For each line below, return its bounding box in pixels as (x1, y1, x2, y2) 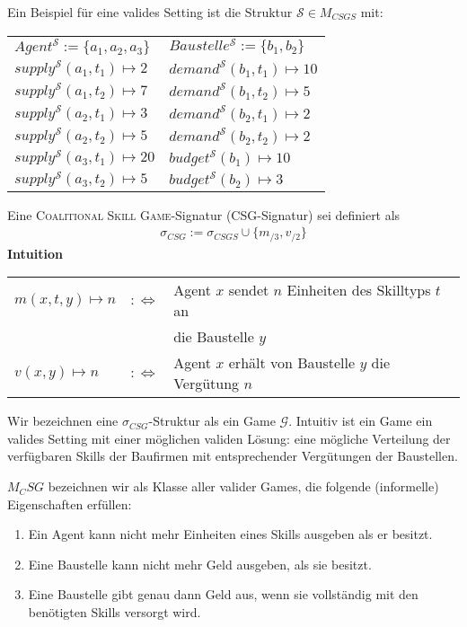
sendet (228, 279, 269, 301)
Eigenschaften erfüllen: (7, 494, 132, 513)
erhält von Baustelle (228, 352, 356, 374)
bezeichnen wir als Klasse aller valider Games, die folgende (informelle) (48, 477, 439, 496)
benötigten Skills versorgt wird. (28, 603, 201, 622)
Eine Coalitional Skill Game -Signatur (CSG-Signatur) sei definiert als (7, 205, 401, 224)
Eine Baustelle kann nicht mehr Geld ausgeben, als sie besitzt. (28, 554, 372, 573)
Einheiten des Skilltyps (286, 279, 431, 301)
